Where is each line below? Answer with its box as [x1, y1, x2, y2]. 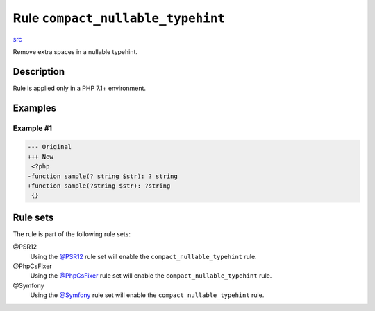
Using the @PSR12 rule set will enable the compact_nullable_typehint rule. [30, 252, 257, 260]
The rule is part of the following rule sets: [12, 229, 131, 238]
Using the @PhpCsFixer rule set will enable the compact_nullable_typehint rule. [30, 272, 272, 280]
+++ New [27, 152, 53, 161]
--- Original [27, 143, 72, 151]
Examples [12, 102, 57, 114]
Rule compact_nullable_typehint [12, 10, 226, 26]
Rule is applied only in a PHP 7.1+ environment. [12, 84, 146, 92]
